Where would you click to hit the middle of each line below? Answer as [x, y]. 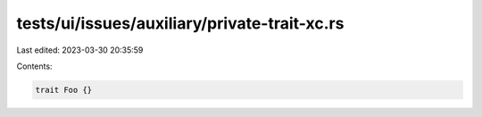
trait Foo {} [64, 90]
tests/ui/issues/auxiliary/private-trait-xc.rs [180, 23]
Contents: [34, 66]
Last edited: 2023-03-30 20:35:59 [80, 50]
